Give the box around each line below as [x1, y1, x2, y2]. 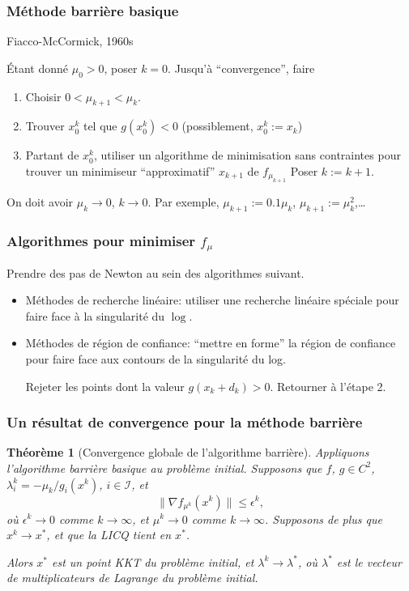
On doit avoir [6, 193, 74, 210]
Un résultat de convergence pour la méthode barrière [6, 412, 363, 432]
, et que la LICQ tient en [46, 526, 172, 543]
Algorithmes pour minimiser [6, 231, 196, 251]
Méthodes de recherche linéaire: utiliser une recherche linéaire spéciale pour [25, 291, 399, 308]
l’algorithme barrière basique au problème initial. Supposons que [6, 459, 322, 476]
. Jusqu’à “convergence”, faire [168, 59, 315, 76]
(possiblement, [181, 117, 253, 134]
